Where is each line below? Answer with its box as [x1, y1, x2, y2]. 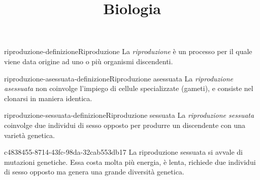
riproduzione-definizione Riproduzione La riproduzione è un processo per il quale [4, 46, 252, 57]
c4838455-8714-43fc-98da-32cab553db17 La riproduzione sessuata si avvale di [4, 147, 243, 157]
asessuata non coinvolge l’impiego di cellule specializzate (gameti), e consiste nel [4, 83, 253, 94]
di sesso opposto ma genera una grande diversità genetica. [4, 166, 184, 177]
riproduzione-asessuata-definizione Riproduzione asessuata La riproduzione [4, 73, 234, 83]
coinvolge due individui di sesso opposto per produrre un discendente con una [4, 119, 246, 130]
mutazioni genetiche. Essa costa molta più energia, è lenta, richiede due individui [4, 156, 256, 167]
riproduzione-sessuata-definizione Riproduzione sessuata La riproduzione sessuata [4, 110, 254, 120]
